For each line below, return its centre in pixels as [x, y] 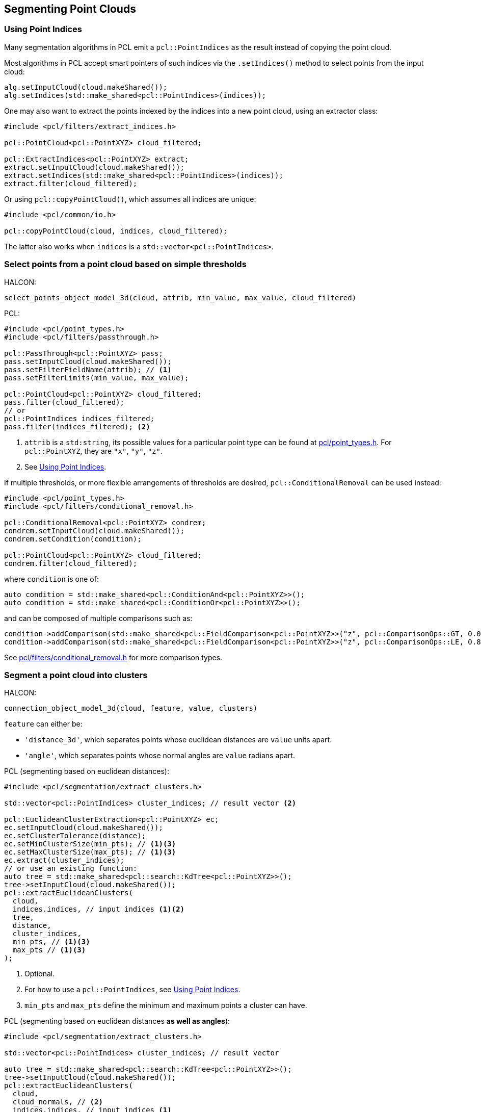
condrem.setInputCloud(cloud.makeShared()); [95, 531]
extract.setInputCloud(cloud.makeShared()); [95, 167]
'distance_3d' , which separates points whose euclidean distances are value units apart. [178, 740]
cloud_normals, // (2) [58, 1102]
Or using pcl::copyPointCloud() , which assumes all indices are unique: [130, 199]
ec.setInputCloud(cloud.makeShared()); [84, 828]
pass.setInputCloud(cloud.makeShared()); [88, 361]
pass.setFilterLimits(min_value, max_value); [97, 378]
